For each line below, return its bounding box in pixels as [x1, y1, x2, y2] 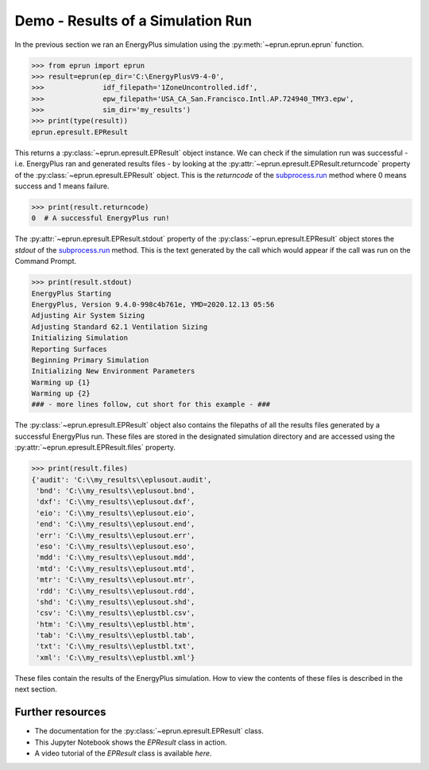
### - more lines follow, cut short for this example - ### [31, 400, 271, 409]
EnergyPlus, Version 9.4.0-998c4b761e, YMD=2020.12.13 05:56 [31, 300, 275, 309]
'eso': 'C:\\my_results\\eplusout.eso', [36, 541, 195, 551]
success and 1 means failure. [14, 181, 110, 191]
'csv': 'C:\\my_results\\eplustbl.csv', [36, 609, 195, 617]
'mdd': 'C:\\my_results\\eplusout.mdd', [36, 553, 195, 562]
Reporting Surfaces [31, 344, 107, 354]
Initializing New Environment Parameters [31, 366, 195, 376]
